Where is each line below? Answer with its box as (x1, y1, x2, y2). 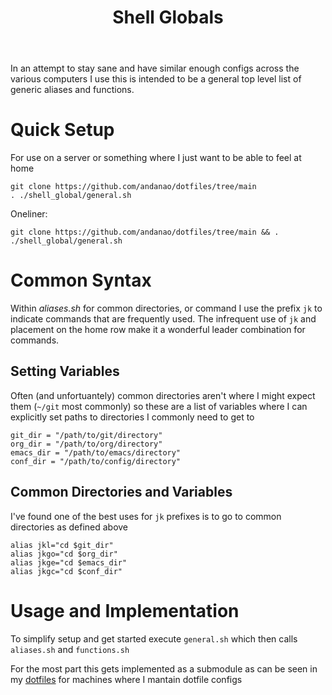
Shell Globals (112, 6, 224, 29)
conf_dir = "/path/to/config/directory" (10, 456, 182, 466)
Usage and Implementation (10, 599, 240, 622)
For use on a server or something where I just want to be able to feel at (10, 152, 302, 164)
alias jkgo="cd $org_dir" (10, 549, 118, 559)
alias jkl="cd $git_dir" (10, 540, 114, 550)
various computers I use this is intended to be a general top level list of (10, 73, 302, 85)
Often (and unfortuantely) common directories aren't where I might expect (10, 389, 316, 401)
